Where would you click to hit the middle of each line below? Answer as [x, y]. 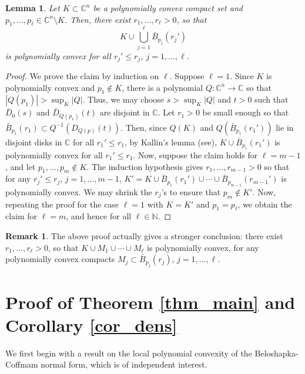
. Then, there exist [98, 19]
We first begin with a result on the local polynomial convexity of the [129, 353]
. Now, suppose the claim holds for [195, 154]
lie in [285, 127]
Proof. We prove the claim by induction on [82, 75]
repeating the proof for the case [62, 204]
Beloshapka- [276, 353]
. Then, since [144, 127]
